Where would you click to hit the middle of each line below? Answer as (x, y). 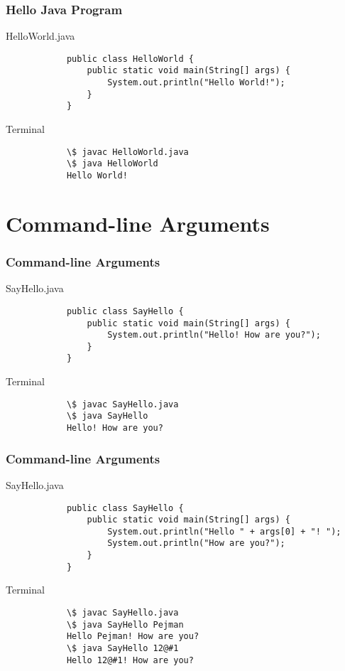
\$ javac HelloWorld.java (127, 152)
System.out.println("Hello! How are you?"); (214, 335)
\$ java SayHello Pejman (125, 624)
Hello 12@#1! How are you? (130, 660)
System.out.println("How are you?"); (196, 543)
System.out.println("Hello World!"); (196, 83)
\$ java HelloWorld (112, 164)
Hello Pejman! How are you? (133, 637)
